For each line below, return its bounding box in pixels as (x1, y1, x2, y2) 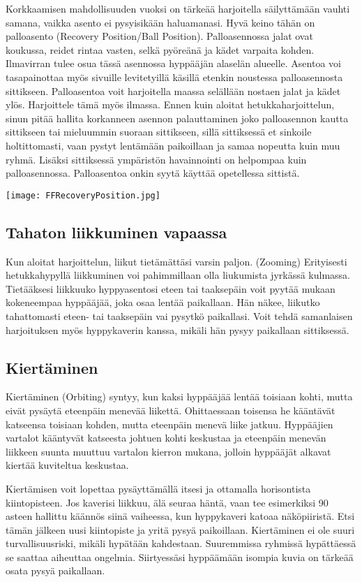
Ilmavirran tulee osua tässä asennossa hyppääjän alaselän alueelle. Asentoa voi (6, 56, 341, 71)
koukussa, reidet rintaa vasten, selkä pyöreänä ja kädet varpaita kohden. (6, 42, 315, 57)
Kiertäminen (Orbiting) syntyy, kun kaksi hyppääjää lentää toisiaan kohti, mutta (6, 389, 353, 404)
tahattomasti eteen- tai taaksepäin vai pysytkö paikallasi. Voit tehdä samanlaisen (6, 308, 353, 323)
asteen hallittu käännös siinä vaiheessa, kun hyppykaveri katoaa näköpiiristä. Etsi (6, 509, 355, 523)
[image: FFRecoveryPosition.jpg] (6, 190, 160, 201)
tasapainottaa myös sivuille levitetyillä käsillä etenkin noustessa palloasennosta (6, 69, 343, 84)
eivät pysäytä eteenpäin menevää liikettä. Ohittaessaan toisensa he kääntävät (6, 402, 335, 417)
